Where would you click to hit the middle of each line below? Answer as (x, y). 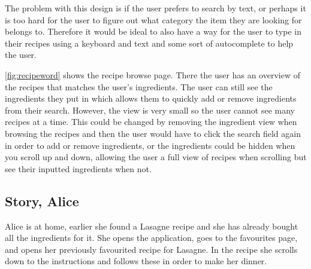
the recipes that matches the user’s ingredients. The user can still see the (139, 86)
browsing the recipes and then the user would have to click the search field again (153, 133)
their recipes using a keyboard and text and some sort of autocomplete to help (149, 43)
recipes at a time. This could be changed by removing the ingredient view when (151, 122)
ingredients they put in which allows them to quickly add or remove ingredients (151, 98)
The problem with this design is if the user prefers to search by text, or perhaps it (155, 8)
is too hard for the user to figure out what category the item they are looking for (153, 19)
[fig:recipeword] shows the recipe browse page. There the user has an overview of (153, 74)
